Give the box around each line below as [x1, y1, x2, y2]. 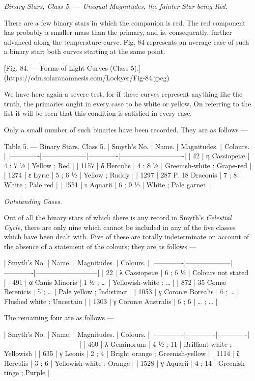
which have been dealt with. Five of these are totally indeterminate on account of [4, 231, 249, 242]
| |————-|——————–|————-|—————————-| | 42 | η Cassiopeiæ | [4, 151, 250, 161]
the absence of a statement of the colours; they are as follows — [4, 241, 197, 251]
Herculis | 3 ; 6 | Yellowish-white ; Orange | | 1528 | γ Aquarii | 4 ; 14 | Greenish [4, 357, 245, 368]
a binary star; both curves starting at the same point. [4, 46, 165, 56]
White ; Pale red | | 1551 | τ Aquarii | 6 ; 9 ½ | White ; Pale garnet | [4, 179, 210, 189]
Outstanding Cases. [4, 196, 62, 206]
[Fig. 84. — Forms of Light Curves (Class [4, 62, 129, 73]
